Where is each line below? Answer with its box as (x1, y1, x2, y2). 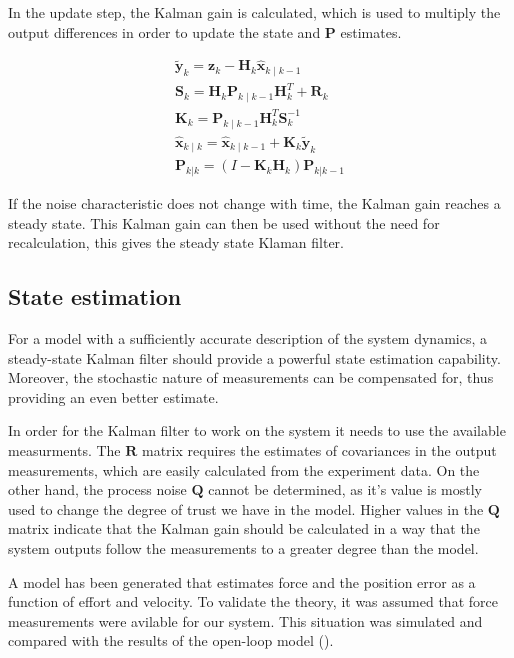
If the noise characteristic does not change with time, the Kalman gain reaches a (8, 193, 501, 214)
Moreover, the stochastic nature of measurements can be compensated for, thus (8, 367, 494, 388)
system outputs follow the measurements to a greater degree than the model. (8, 538, 479, 558)
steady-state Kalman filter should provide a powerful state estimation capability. (8, 347, 501, 368)
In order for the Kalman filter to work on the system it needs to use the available (8, 420, 506, 441)
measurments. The (8, 440, 121, 461)
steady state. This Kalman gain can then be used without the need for (8, 212, 440, 233)
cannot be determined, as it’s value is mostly (208, 479, 482, 500)
